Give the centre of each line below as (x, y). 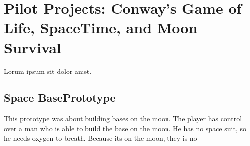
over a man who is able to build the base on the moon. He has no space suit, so (125, 128)
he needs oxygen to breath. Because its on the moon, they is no (101, 138)
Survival (33, 47)
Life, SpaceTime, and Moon (101, 28)
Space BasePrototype (60, 98)
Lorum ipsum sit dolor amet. (48, 71)
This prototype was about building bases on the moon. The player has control (123, 118)
